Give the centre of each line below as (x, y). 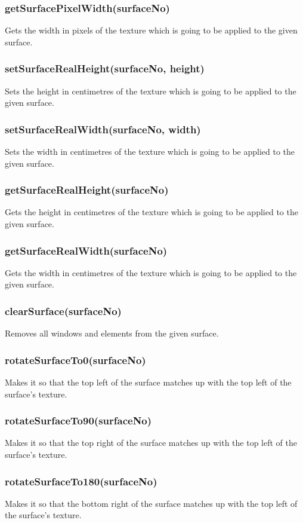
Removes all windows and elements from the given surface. (112, 333)
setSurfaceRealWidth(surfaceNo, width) (103, 129)
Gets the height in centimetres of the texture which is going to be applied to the (151, 212)
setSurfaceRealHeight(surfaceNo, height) (105, 68)
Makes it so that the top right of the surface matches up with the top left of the (151, 443)
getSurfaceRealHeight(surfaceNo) (87, 190)
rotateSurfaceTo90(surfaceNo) (78, 420)
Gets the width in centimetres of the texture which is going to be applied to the (151, 272)
